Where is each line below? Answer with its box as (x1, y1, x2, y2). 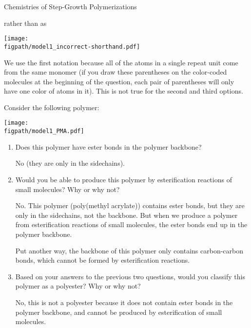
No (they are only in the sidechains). (15, 158, 125, 168)
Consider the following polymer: (4, 102, 99, 112)
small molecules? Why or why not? (15, 184, 120, 194)
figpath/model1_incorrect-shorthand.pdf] (4, 43, 140, 50)
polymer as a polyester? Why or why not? (15, 281, 141, 291)
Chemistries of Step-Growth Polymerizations (4, 1, 137, 11)
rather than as (4, 18, 47, 28)
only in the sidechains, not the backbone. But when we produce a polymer (15, 210, 238, 220)
